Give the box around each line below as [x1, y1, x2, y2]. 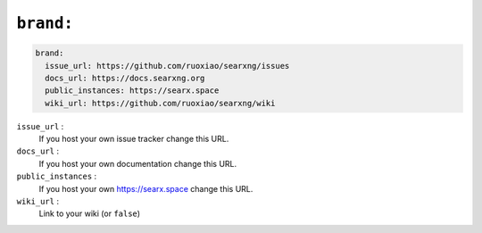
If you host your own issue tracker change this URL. [38, 134, 229, 145]
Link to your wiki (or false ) [38, 208, 141, 219]
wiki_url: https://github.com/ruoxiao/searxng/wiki [45, 98, 276, 108]
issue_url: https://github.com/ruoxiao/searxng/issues [45, 61, 290, 71]
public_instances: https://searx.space [45, 86, 220, 96]
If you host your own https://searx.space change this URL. [38, 183, 253, 194]
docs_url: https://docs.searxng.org [45, 72, 205, 83]
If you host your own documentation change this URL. [38, 158, 237, 169]
